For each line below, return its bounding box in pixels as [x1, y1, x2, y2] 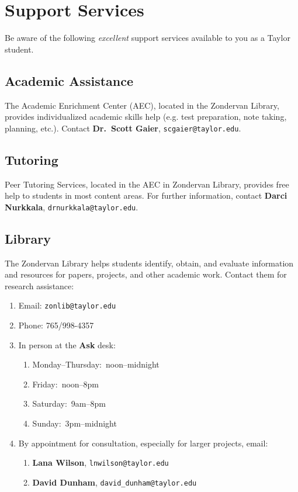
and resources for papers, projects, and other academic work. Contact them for [5, 268, 287, 280]
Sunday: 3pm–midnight [32, 417, 117, 429]
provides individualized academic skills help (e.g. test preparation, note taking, [5, 110, 287, 123]
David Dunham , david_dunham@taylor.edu [32, 476, 197, 488]
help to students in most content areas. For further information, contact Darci [5, 189, 287, 202]
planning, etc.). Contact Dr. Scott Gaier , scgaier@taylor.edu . [5, 122, 241, 134]
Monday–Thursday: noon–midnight [32, 358, 160, 370]
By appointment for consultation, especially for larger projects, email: [18, 436, 268, 449]
